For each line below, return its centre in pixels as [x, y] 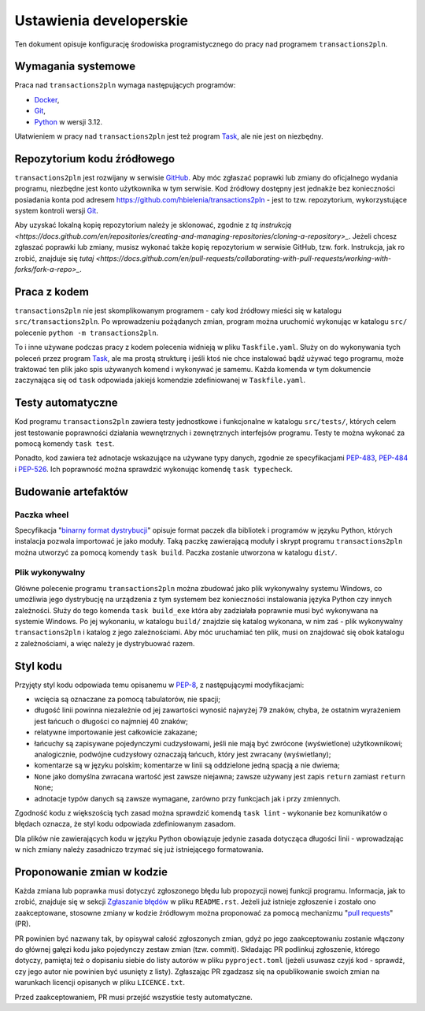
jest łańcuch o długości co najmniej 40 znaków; [111, 721]
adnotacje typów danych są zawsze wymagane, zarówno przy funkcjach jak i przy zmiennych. [187, 798]
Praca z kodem [52, 292]
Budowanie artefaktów [72, 491]
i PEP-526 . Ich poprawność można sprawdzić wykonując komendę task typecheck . [153, 469]
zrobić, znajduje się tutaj [54, 258]
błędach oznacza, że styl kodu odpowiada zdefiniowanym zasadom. [125, 824]
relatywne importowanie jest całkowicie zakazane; [116, 732]
